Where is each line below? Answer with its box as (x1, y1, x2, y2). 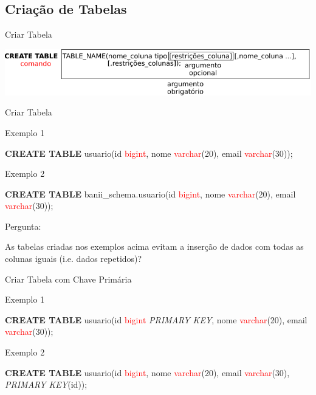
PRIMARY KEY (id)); (5, 378, 88, 391)
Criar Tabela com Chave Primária (5, 272, 132, 285)
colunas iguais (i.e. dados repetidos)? (5, 252, 142, 265)
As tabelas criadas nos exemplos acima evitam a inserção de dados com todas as (5, 240, 304, 253)
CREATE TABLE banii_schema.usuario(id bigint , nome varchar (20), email (5, 187, 296, 200)
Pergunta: (5, 219, 41, 232)
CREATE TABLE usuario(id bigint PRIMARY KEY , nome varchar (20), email (5, 313, 307, 326)
